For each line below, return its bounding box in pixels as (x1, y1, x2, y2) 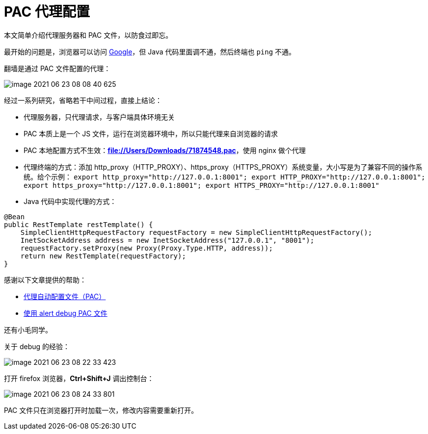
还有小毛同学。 (4, 325, 52, 334)
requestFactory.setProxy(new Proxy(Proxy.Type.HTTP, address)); (20, 244, 273, 252)
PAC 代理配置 (4, 3, 90, 20)
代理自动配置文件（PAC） (24, 292, 106, 301)
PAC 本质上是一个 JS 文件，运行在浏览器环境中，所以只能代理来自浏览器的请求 (24, 129, 278, 138)
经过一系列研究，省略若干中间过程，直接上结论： (4, 96, 162, 104)
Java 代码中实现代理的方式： (24, 197, 117, 205)
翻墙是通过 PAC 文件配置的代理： (4, 64, 111, 73)
